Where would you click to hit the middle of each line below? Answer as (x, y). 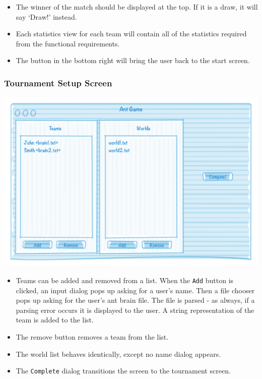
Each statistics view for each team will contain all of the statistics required (131, 34)
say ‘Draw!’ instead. (46, 16)
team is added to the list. (55, 320)
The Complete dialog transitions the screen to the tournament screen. (123, 371)
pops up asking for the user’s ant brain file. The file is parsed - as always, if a (135, 300)
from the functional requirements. (68, 43)
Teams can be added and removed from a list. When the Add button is (125, 280)
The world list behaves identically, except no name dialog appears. (118, 354)
